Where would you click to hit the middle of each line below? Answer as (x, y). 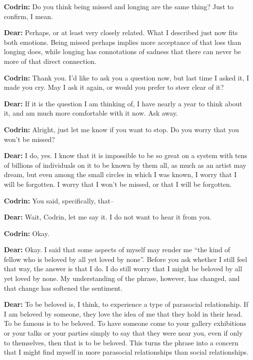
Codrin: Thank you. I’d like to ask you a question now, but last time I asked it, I (126, 77)
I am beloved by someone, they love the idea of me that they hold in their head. (123, 313)
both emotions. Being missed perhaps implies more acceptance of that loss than (123, 42)
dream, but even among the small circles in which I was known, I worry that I (120, 174)
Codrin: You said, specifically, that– (59, 200)
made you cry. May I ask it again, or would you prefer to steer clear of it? (114, 87)
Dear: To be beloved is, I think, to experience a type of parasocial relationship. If (126, 304)
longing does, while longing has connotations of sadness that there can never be (123, 51)
